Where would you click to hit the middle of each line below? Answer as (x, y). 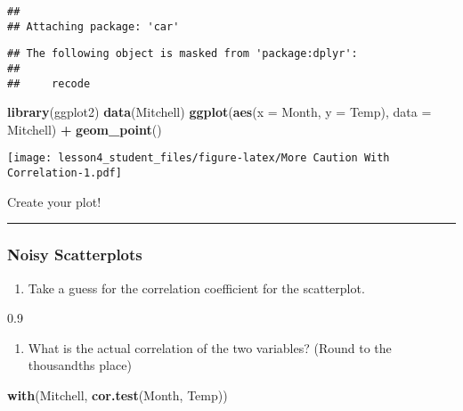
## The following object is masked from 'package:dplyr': (183, 54)
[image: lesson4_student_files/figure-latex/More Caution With (199, 158)
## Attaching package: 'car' (93, 26)
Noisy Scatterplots (75, 255)
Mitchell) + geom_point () (85, 129)
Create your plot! (54, 201)
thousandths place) (80, 365)
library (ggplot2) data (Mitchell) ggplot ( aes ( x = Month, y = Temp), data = (219, 112)
